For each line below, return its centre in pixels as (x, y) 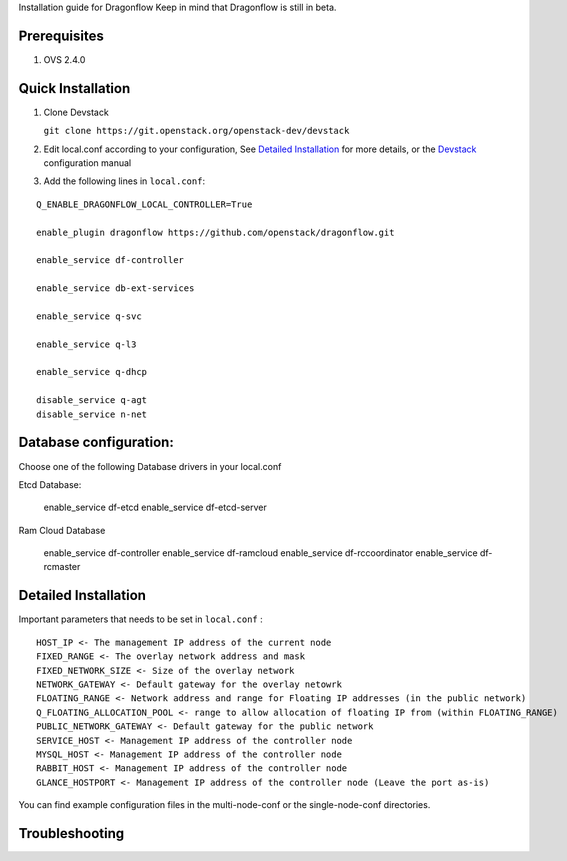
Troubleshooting (71, 833)
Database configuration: (96, 442)
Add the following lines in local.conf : (124, 181)
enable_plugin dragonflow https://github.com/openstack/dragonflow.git (215, 232)
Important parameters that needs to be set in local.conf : (141, 619)
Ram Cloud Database (62, 530)
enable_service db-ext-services (115, 288)
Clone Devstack (76, 112)
